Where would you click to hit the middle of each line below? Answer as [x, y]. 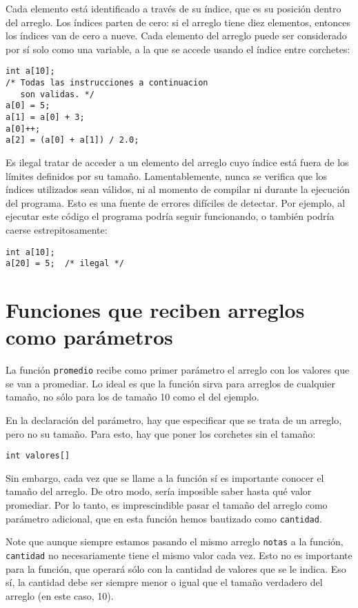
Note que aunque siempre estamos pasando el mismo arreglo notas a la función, [175, 541]
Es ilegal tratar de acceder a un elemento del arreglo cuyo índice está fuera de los [177, 162]
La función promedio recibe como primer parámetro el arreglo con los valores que [178, 370]
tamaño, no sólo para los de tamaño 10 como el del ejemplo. [132, 397]
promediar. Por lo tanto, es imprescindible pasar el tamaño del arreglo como [167, 505]
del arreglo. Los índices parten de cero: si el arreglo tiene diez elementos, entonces [178, 22]
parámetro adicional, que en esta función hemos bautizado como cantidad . [164, 518]
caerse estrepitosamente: [57, 229]
